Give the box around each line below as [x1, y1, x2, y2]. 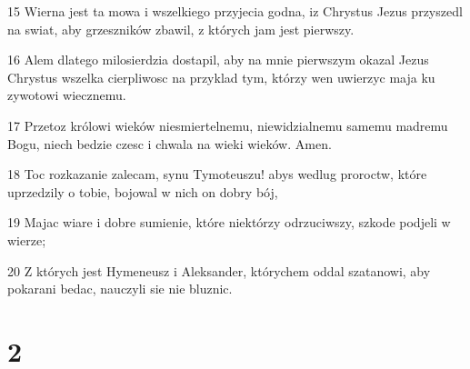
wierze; [7, 230, 46, 249]
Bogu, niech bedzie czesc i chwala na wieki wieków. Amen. [7, 134, 332, 153]
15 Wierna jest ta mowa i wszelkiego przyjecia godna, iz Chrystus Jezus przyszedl [7, 2, 463, 20]
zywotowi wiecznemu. [7, 85, 126, 105]
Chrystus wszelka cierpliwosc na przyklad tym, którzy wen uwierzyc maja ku [7, 67, 435, 86]
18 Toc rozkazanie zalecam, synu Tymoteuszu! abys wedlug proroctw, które [7, 165, 427, 184]
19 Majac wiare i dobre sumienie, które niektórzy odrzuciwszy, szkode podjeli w [7, 213, 451, 232]
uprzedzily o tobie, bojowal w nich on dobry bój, [7, 182, 278, 201]
